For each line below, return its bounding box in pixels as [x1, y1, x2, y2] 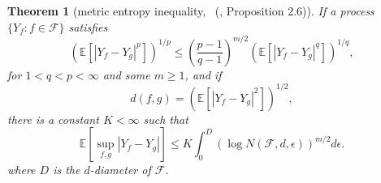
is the [53, 161, 80, 178]
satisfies [68, 18, 108, 35]
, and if [184, 66, 222, 83]
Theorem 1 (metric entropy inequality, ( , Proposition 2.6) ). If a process [7, 2, 375, 19]
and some [102, 66, 150, 83]
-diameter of [89, 161, 151, 178]
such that [143, 110, 188, 127]
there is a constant [7, 110, 99, 127]
